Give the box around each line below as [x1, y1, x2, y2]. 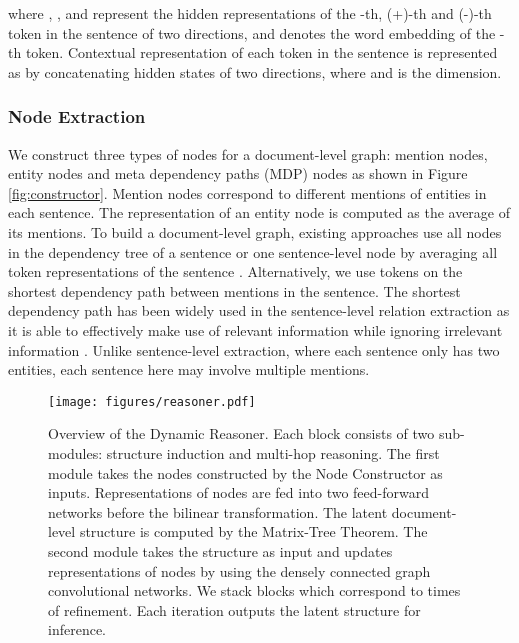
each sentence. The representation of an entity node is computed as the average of [8, 202, 511, 223]
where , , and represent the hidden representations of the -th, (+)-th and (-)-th [8, 3, 492, 23]
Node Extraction [8, 104, 146, 129]
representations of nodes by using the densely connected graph [48, 560, 431, 581]
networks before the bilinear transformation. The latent [48, 501, 388, 522]
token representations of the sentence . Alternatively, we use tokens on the [8, 261, 463, 282]
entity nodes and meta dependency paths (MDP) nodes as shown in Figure [8, 163, 468, 184]
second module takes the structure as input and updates [48, 540, 393, 561]
